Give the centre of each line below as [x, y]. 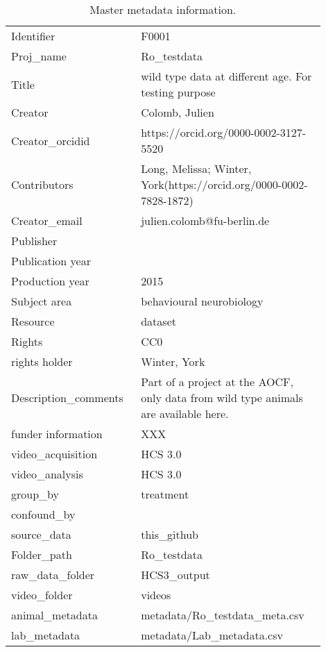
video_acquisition [54, 454]
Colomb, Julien [178, 112]
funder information [57, 434]
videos [156, 595]
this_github [170, 534]
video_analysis [47, 474]
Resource [33, 321]
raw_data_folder [53, 575]
